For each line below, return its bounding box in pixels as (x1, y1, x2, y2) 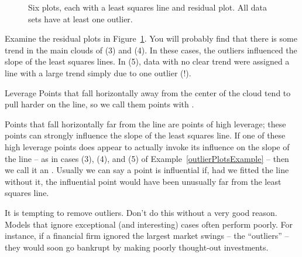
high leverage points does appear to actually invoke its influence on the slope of (5, 140, 290, 153)
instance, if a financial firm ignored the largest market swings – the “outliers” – (5, 229, 289, 242)
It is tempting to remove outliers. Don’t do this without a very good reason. (5, 206, 277, 218)
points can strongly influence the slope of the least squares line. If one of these (5, 129, 286, 141)
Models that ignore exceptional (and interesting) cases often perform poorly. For (5, 218, 293, 230)
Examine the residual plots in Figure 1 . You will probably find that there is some (5, 32, 297, 45)
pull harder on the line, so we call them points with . (5, 98, 194, 110)
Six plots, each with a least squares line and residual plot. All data (28, 1, 267, 13)
